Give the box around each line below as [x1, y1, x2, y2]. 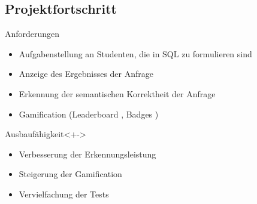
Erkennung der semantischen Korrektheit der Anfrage [19, 87, 216, 100]
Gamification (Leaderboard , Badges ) [19, 107, 159, 120]
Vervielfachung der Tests [19, 187, 109, 200]
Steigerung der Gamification [19, 168, 122, 180]
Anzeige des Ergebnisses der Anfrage [19, 67, 154, 80]
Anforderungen [5, 27, 60, 40]
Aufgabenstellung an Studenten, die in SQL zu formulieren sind [19, 47, 252, 60]
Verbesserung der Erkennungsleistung [19, 147, 156, 160]
